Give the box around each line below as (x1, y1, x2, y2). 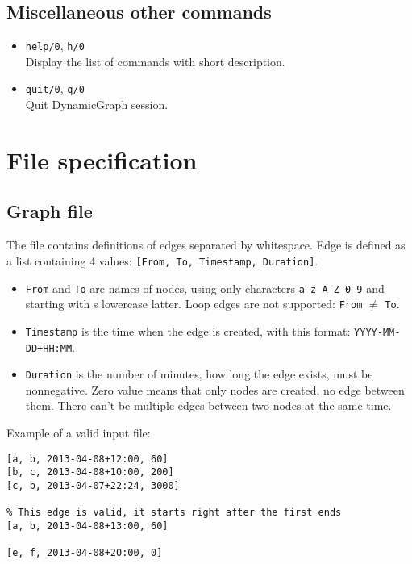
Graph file (6, 198, 93, 224)
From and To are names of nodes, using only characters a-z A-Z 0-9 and (25, 279, 385, 296)
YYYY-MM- (354, 326, 401, 338)
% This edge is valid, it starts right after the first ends (6, 507, 342, 519)
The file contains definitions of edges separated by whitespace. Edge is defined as (6, 236, 406, 253)
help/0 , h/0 (25, 37, 85, 54)
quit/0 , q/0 (25, 80, 85, 97)
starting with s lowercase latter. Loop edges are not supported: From (25, 295, 363, 312)
